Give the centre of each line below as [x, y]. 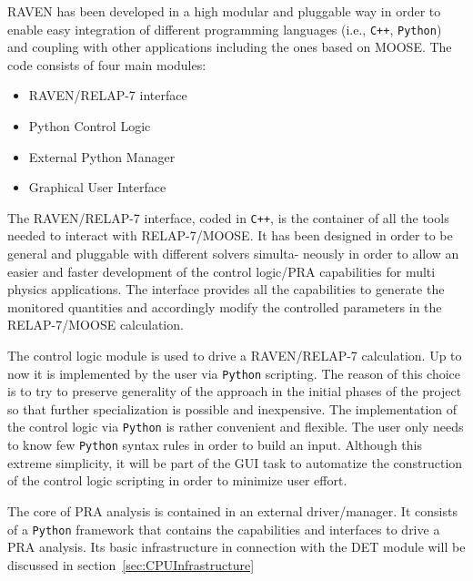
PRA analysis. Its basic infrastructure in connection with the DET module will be [236, 547]
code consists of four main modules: [107, 64]
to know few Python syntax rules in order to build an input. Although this [215, 445]
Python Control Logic [90, 126]
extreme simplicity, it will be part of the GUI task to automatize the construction [235, 462]
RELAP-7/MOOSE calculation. [96, 325]
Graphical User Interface [97, 187]
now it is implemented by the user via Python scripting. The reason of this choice [234, 373]
